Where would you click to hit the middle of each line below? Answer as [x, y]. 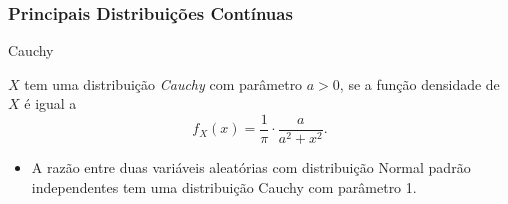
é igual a [50, 103]
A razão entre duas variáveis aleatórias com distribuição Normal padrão [251, 167]
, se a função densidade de [419, 83]
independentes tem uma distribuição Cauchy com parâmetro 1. [224, 186]
